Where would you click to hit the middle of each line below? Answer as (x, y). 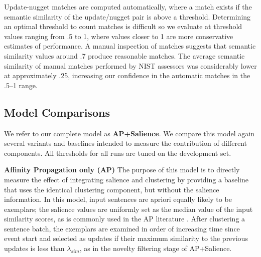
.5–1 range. (21, 85)
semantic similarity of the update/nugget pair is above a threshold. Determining (127, 16)
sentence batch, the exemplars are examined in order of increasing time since (122, 228)
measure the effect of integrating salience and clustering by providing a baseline (126, 179)
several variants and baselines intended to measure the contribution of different (125, 143)
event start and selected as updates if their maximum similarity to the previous (126, 238)
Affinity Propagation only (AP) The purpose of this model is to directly (122, 170)
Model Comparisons (57, 112)
